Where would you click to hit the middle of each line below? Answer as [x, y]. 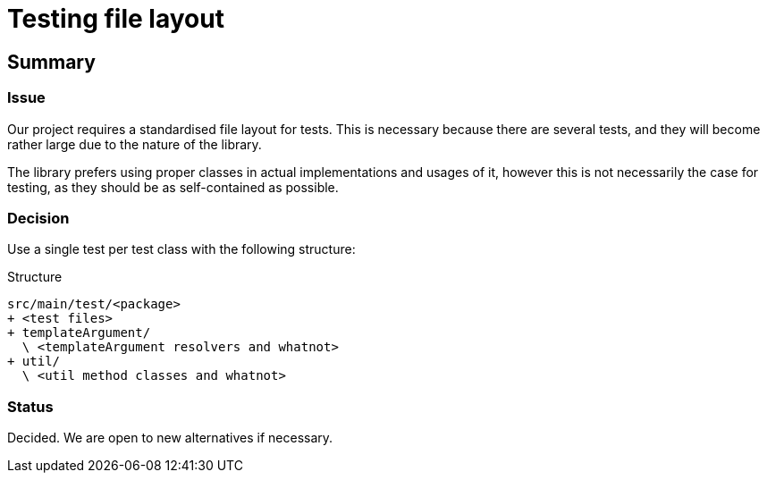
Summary [51, 62]
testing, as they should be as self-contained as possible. [173, 187]
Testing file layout [116, 19]
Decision [38, 218]
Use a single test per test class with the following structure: [181, 249]
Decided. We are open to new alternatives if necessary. [170, 438]
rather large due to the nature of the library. [135, 144]
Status [30, 406]
